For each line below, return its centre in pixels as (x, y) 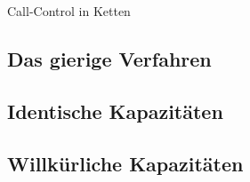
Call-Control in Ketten (69, 11)
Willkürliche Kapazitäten (125, 163)
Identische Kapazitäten (115, 111)
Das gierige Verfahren (109, 58)
